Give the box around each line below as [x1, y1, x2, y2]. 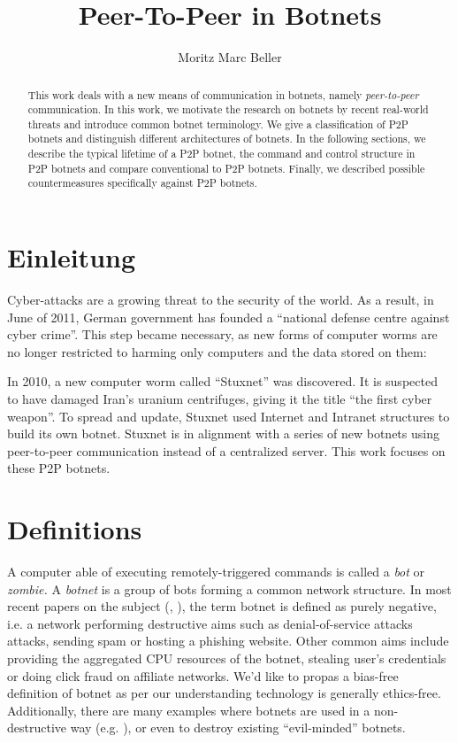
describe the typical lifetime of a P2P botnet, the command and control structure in [27, 146, 416, 161]
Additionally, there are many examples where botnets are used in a [7, 700, 370, 719]
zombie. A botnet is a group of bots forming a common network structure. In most [7, 579, 452, 598]
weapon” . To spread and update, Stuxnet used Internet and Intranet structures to [7, 406, 450, 425]
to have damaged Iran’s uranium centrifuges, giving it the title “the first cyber [7, 390, 432, 408]
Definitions [7, 511, 142, 547]
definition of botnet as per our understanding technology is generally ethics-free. [7, 684, 441, 702]
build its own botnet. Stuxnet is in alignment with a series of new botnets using [7, 424, 439, 443]
